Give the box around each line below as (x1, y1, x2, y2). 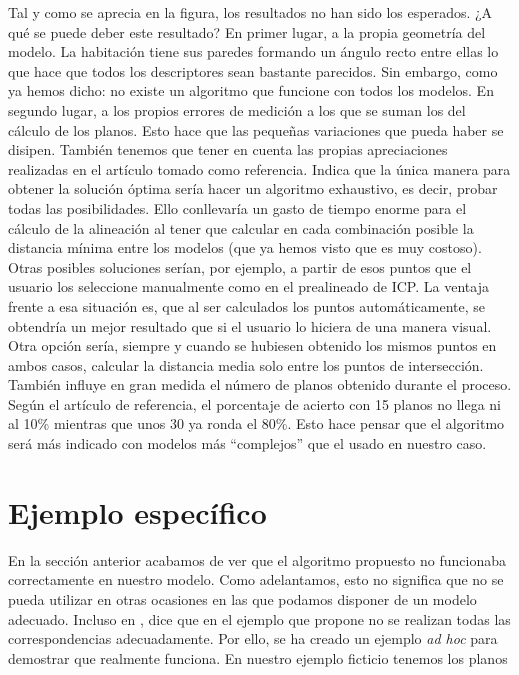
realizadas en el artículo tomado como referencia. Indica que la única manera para (8, 158, 511, 179)
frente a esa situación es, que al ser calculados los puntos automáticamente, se (8, 295, 486, 316)
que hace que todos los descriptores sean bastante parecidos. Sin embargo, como (8, 60, 498, 81)
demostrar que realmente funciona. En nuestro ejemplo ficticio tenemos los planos (8, 647, 508, 668)
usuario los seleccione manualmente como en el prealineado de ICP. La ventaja (8, 276, 489, 297)
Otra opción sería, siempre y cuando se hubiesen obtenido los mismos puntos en (8, 335, 497, 356)
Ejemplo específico (8, 491, 267, 532)
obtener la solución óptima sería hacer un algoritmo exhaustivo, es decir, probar (8, 178, 498, 199)
